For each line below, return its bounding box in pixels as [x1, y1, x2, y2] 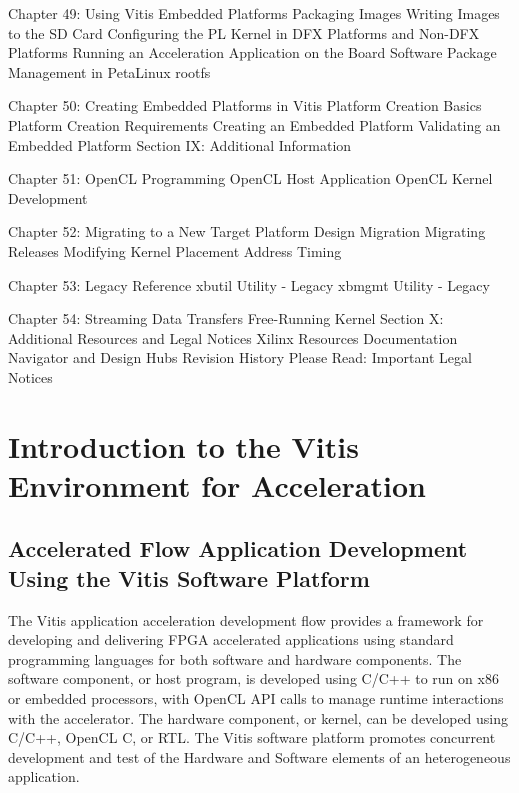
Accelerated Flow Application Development [8, 533, 468, 564]
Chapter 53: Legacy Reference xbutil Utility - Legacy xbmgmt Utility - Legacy [8, 274, 490, 295]
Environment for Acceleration [8, 464, 426, 505]
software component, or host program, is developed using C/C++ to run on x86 [8, 668, 499, 689]
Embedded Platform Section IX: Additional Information [8, 134, 352, 155]
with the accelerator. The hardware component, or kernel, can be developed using [8, 707, 509, 728]
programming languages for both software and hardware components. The [8, 648, 462, 669]
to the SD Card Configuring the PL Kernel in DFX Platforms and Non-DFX [8, 22, 480, 43]
